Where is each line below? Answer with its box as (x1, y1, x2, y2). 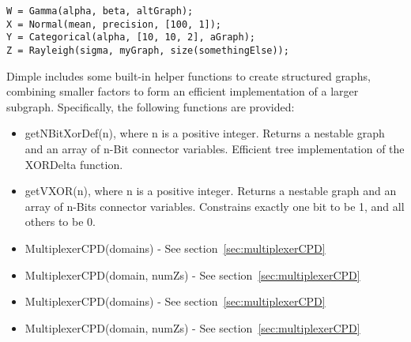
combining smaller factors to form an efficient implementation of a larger (6, 83, 359, 100)
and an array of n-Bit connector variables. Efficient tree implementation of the (25, 141, 405, 156)
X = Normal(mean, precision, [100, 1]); (6, 18, 222, 30)
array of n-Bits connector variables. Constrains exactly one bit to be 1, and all (25, 197, 405, 214)
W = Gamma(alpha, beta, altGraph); (6, 6, 194, 17)
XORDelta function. (25, 156, 123, 172)
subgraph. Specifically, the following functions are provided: (6, 98, 295, 115)
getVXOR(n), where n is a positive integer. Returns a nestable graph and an (25, 182, 397, 199)
